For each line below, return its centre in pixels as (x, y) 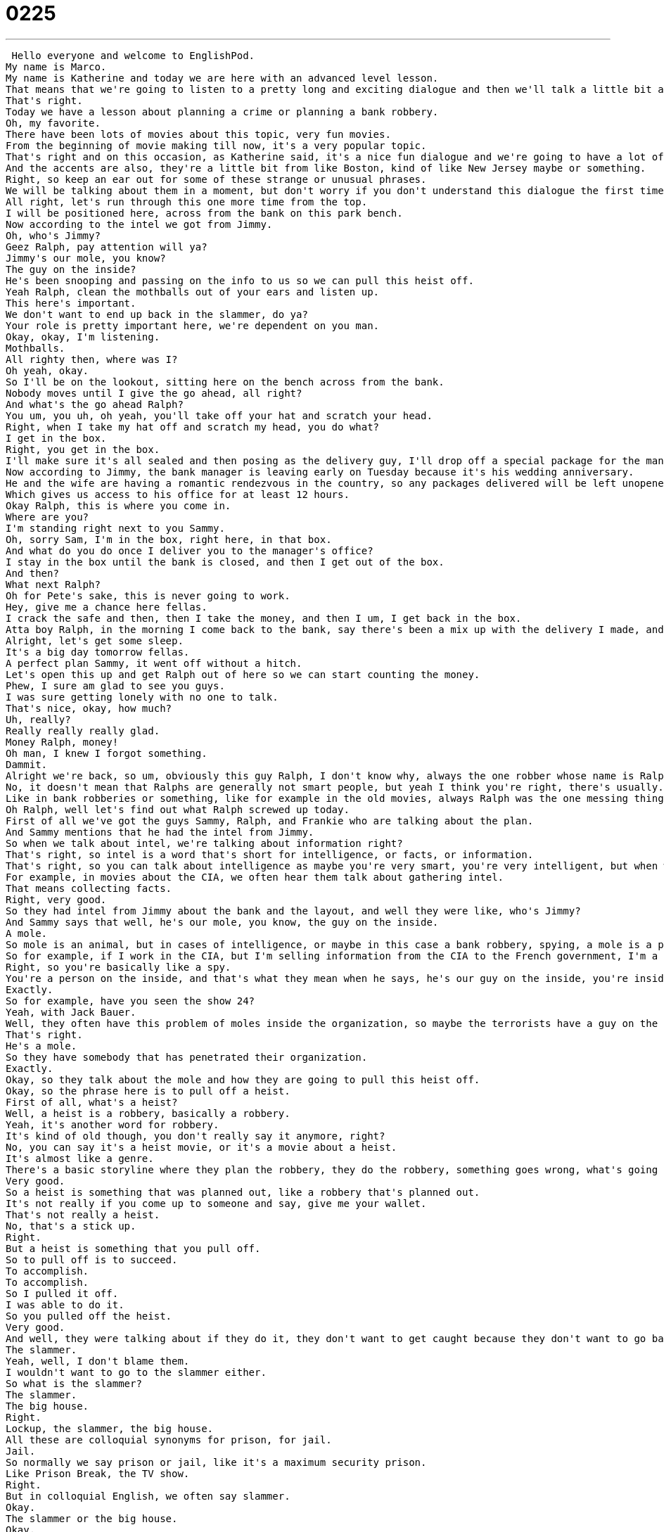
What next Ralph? (53, 584)
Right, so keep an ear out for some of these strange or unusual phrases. (216, 179)
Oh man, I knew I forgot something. (107, 753)
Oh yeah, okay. (47, 370)
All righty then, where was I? (92, 359)
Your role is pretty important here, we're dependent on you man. (193, 325)
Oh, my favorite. (53, 123)
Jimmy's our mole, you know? (86, 258)
